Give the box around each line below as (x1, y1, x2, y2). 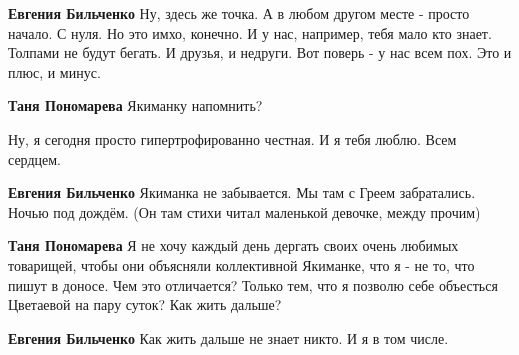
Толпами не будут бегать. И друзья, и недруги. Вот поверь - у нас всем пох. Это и (8, 42, 512, 63)
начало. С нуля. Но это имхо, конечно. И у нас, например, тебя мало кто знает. (8, 22, 492, 43)
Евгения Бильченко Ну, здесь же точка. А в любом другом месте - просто (8, 3, 470, 23)
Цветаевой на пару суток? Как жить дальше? (8, 294, 282, 315)
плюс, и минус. (8, 61, 101, 82)
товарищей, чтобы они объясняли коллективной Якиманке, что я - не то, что (8, 254, 475, 275)
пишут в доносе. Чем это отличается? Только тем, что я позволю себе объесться (8, 274, 498, 295)
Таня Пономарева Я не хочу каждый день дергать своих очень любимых (8, 235, 459, 256)
